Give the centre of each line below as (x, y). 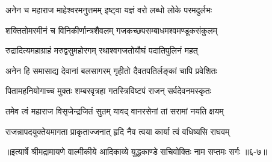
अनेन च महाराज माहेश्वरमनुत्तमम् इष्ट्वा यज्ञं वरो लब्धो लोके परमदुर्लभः (109, 10)
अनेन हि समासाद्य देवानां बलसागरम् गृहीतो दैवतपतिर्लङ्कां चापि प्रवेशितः (111, 70)
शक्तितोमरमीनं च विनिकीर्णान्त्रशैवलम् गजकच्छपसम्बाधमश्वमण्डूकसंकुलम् (112, 30)
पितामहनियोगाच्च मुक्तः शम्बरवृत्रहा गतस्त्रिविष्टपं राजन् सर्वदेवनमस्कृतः (109, 91)
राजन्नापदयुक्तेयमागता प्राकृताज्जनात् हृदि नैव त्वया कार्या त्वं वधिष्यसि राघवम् (118, 131)
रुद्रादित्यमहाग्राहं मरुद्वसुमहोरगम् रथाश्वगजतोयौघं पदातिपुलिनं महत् (102, 50)
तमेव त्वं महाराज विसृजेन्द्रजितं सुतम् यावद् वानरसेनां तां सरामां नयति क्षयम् (115, 111)
